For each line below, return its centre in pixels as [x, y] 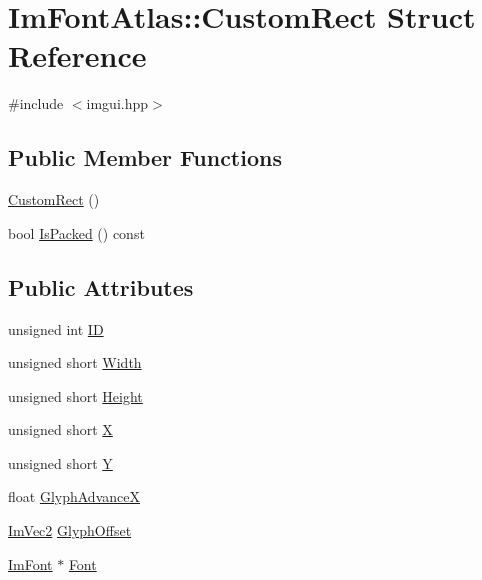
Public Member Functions [145, 157]
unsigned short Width [75, 362]
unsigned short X [60, 429]
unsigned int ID [56, 328]
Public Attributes [101, 286]
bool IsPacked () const [76, 232]
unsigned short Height [75, 395]
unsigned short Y [60, 462]
